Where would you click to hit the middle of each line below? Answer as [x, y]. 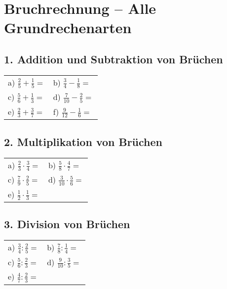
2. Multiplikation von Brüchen [83, 141]
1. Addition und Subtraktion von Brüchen [113, 59]
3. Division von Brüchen [67, 224]
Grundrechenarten [68, 27]
